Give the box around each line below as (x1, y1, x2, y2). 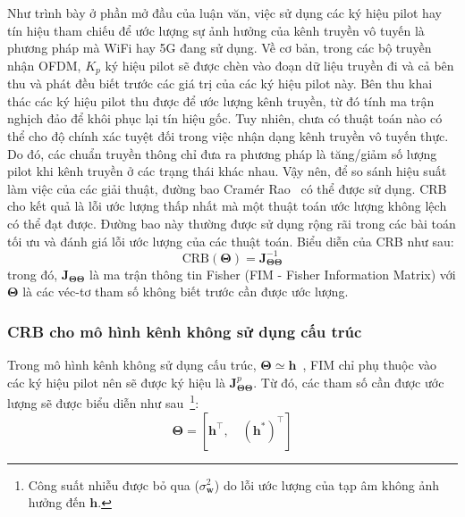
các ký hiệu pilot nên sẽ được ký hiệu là (7, 372, 225, 391)
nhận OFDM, (7, 55, 81, 74)
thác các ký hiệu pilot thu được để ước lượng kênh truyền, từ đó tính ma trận (7, 91, 435, 110)
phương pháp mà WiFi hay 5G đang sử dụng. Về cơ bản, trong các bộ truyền (7, 38, 432, 57)
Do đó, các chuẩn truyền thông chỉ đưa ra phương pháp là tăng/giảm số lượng (7, 144, 437, 163)
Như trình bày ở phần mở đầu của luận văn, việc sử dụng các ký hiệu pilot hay (7, 4, 442, 21)
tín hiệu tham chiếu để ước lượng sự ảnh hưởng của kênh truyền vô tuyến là (7, 21, 425, 39)
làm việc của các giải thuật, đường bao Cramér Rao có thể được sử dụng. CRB (7, 179, 447, 197)
